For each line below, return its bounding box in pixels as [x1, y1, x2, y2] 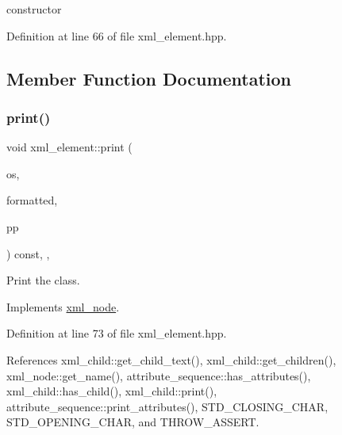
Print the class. [6, 272, 80, 288]
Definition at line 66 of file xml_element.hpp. [6, 27, 227, 44]
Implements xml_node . [6, 298, 120, 315]
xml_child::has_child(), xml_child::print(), [6, 383, 217, 399]
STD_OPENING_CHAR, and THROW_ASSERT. [6, 414, 259, 430]
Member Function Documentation [6, 66, 292, 90]
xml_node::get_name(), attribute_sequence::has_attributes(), [6, 367, 311, 383]
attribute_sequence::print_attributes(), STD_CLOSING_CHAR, [6, 398, 329, 414]
